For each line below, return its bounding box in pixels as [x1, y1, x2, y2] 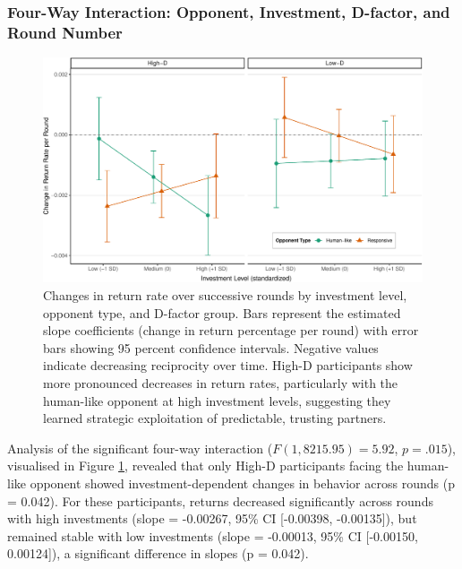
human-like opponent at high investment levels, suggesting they [43, 391, 391, 410]
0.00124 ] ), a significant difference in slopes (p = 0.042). [7, 544, 309, 563]
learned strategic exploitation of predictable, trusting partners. [43, 409, 387, 427]
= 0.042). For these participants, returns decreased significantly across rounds [7, 491, 433, 510]
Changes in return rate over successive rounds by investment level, [43, 286, 407, 305]
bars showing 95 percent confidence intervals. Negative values [43, 338, 379, 357]
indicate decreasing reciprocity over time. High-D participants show [43, 356, 413, 375]
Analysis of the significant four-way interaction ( [7, 438, 273, 457]
